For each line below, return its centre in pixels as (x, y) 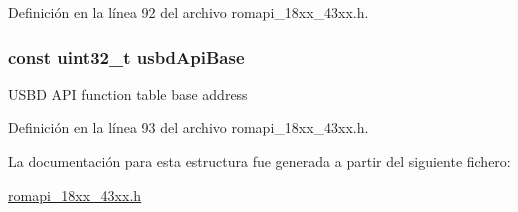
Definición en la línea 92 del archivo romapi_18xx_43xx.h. (188, 12)
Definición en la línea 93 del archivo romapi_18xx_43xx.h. (188, 127)
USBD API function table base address (128, 93)
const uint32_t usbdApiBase (126, 56)
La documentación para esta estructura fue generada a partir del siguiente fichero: (259, 161)
